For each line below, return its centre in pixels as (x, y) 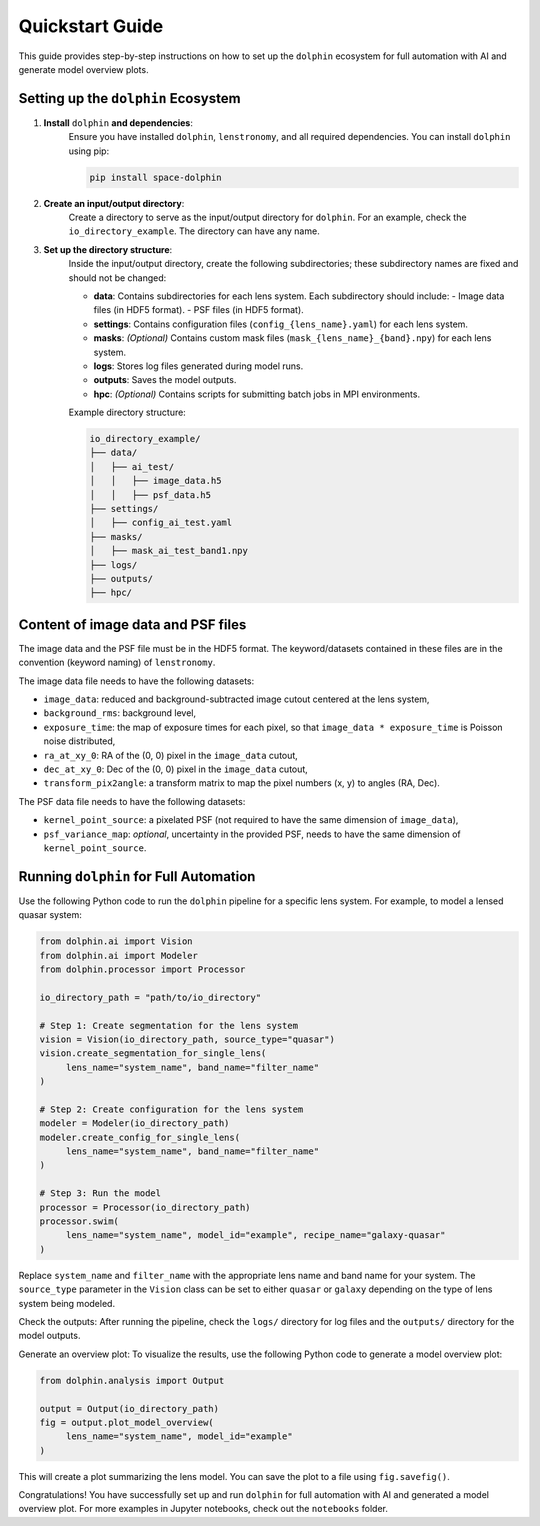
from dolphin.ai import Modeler (119, 955)
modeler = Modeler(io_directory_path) (134, 1123)
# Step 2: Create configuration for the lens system (171, 1109)
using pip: (89, 151)
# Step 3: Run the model (100, 1193)
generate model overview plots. (83, 69)
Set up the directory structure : (108, 249)
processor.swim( (79, 1221)
